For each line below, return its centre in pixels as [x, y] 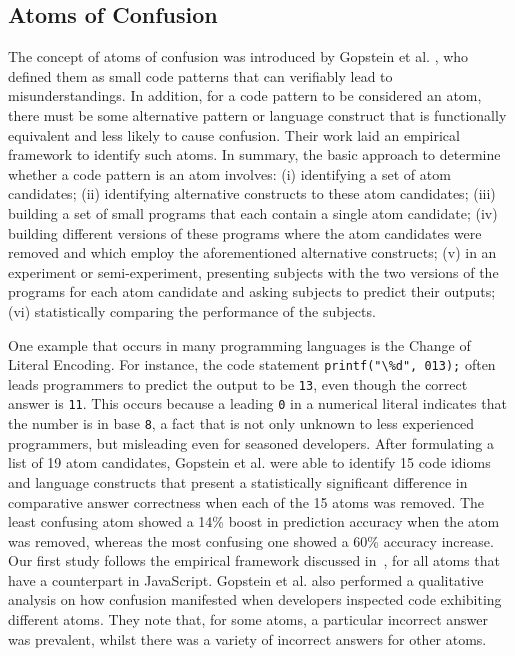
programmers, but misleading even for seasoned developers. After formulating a [251, 442]
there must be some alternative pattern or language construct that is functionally [257, 114]
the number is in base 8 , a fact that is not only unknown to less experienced [241, 423]
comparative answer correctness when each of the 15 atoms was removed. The [246, 501]
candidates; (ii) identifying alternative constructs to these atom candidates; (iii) [252, 193]
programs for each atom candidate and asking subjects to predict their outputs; [252, 291]
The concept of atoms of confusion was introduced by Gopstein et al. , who [238, 56]
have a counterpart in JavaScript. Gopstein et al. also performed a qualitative [246, 579]
